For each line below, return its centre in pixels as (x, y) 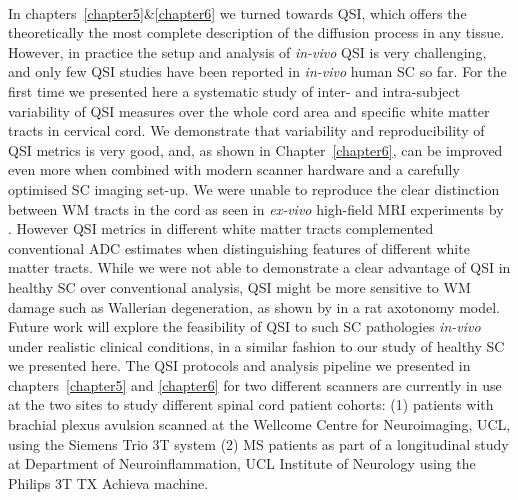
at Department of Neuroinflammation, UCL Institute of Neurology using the (242, 463)
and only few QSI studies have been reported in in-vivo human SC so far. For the (257, 71)
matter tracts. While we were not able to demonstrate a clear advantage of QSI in (259, 267)
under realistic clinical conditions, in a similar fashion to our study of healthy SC (256, 345)
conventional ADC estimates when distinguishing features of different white (239, 247)
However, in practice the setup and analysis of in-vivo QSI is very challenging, (247, 51)
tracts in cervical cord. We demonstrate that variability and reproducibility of (246, 130)
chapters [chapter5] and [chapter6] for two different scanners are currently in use (255, 384)
